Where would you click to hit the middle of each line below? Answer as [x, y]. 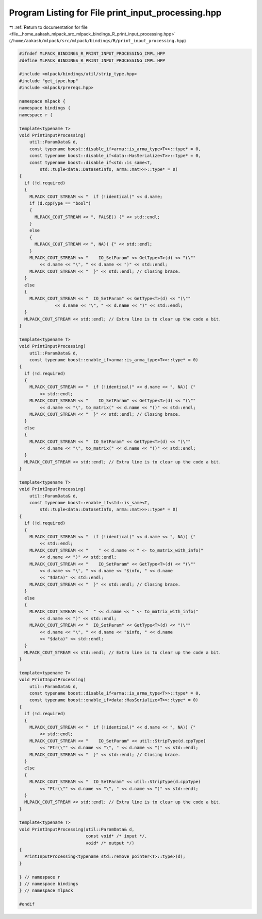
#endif [27, 904]
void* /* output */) [110, 843]
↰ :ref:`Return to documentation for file [48, 27]
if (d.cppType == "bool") [60, 203]
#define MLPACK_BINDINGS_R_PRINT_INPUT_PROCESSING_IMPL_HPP [92, 60]
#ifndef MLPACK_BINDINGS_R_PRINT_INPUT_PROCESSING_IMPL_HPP [92, 54]
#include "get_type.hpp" [49, 81]
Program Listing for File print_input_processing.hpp [115, 13]
